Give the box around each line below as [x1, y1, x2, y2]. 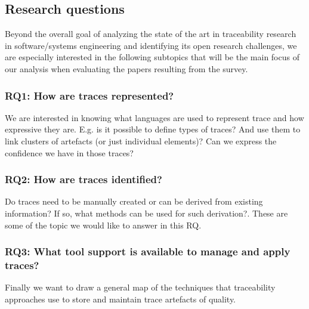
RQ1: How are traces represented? [5, 88, 174, 103]
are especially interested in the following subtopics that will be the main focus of [5, 51, 299, 63]
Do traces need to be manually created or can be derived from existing [5, 195, 263, 208]
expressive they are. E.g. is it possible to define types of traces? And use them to [5, 123, 301, 135]
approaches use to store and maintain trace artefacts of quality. [5, 292, 236, 305]
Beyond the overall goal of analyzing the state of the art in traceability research [5, 27, 296, 40]
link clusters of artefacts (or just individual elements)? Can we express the [5, 134, 277, 147]
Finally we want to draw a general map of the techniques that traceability [5, 281, 276, 293]
